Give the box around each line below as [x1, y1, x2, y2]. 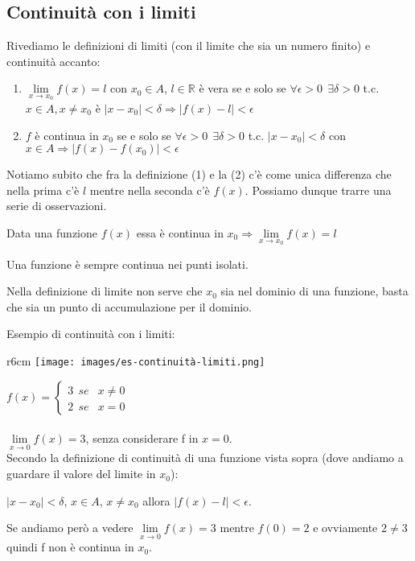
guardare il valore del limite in [6, 465, 156, 482]
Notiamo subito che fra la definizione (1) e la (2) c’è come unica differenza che [6, 166, 392, 183]
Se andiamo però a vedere [6, 519, 134, 536]
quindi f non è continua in [6, 538, 134, 555]
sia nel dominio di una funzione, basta [220, 283, 409, 299]
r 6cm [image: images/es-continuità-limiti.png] [6, 352, 265, 369]
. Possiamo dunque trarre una [244, 181, 392, 198]
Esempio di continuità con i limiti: [6, 325, 175, 342]
